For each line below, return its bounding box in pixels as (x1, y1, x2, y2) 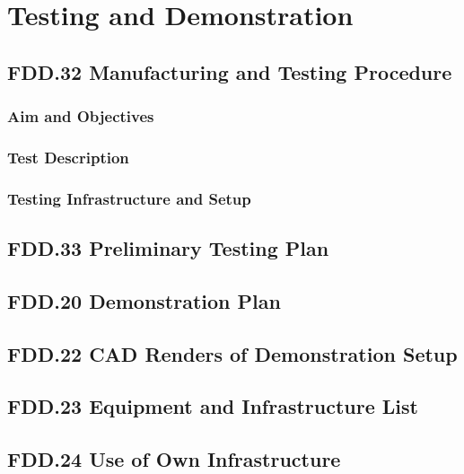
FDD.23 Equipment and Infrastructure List (7, 392, 418, 420)
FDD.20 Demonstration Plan (7, 286, 281, 314)
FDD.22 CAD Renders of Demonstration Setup (7, 339, 458, 367)
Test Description (7, 145, 129, 168)
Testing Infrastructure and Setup (7, 187, 251, 209)
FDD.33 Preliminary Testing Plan (7, 234, 329, 262)
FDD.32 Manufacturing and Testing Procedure (7, 57, 452, 85)
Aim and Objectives (7, 105, 154, 127)
